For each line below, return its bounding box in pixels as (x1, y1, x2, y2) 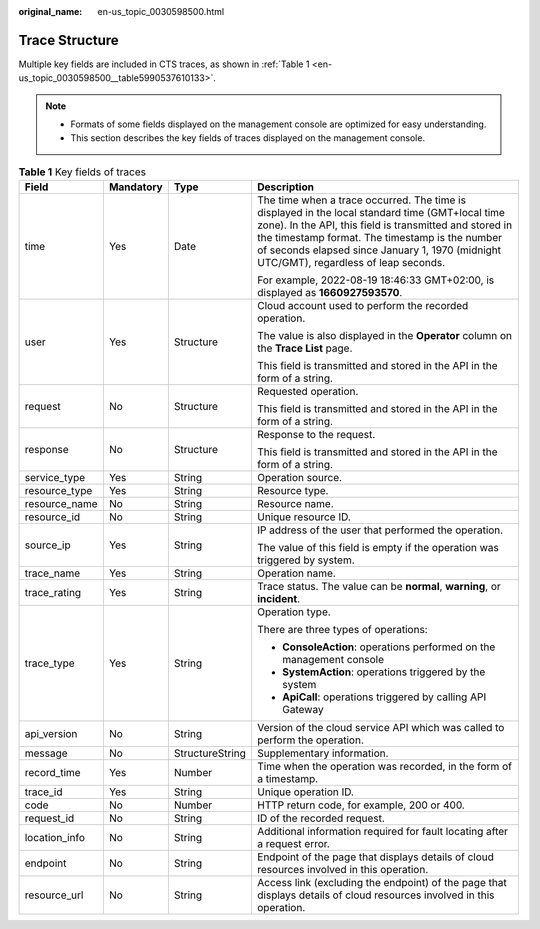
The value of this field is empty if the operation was (256, 541, 499, 555)
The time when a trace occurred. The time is (256, 193, 467, 207)
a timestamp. (256, 772, 319, 786)
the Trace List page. (256, 341, 353, 355)
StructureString (173, 746, 247, 760)
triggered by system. (256, 553, 355, 567)
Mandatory (108, 180, 164, 194)
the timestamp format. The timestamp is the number (256, 231, 503, 245)
